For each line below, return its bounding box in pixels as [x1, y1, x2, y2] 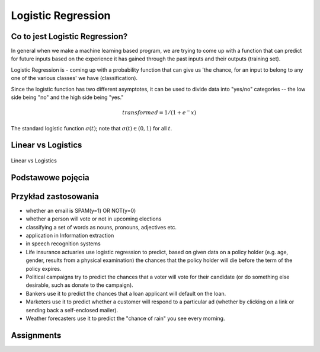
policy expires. [25, 265, 62, 272]
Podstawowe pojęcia [11, 172, 90, 183]
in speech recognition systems [25, 240, 101, 247]
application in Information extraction [25, 232, 114, 239]
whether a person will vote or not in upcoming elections [25, 215, 162, 222]
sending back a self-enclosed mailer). [25, 306, 119, 313]
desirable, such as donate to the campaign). [25, 281, 133, 289]
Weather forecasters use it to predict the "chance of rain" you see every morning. [25, 315, 225, 322]
